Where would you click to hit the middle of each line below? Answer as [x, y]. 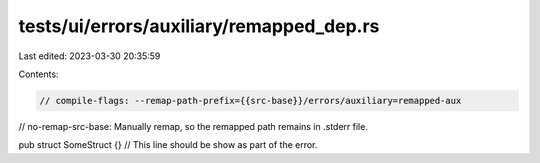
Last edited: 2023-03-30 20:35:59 [89, 56]
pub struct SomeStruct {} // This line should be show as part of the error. [168, 145]
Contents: [38, 74]
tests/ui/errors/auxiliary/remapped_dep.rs [199, 26]
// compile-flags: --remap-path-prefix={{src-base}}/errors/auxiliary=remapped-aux [250, 100]
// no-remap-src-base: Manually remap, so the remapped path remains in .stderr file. [193, 126]
